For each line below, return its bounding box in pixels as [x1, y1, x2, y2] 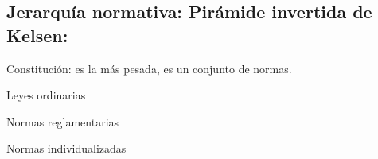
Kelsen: [6, 22, 68, 47]
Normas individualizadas [6, 140, 127, 157]
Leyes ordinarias [6, 87, 86, 103]
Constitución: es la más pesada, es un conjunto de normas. [6, 60, 292, 76]
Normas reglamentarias [6, 113, 119, 130]
